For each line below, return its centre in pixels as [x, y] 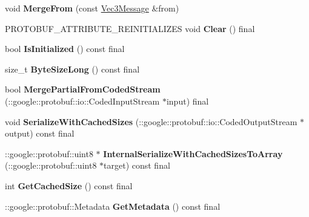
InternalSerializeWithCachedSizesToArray [193, 153]
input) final [188, 101]
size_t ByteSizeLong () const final [72, 69]
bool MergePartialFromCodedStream [83, 89]
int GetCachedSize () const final [69, 185]
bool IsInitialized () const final [65, 49]
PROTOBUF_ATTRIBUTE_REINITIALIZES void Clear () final [130, 28]
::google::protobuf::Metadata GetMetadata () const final [113, 206]
